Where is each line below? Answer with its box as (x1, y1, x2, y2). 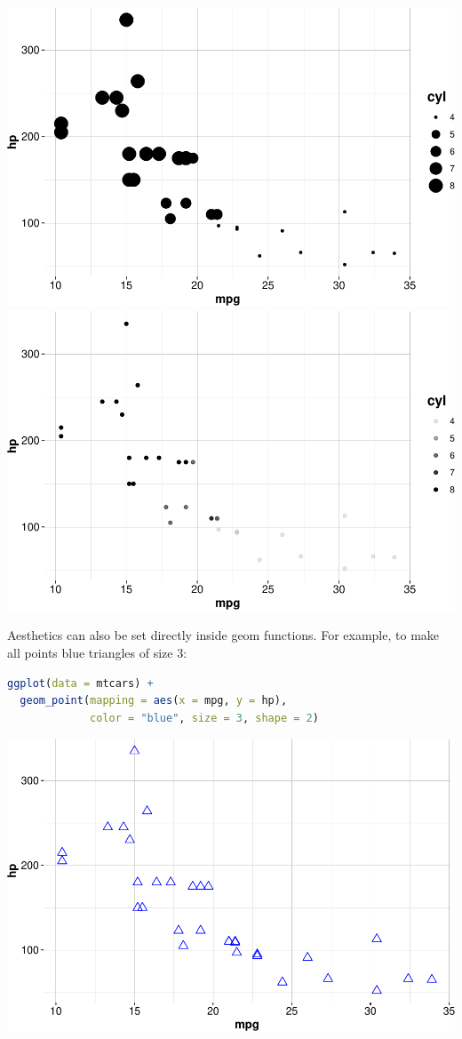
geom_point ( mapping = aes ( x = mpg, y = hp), (20, 694, 288, 707)
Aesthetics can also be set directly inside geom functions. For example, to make (7, 626, 440, 644)
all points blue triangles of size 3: (7, 643, 187, 661)
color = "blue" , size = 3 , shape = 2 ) (90, 711, 319, 724)
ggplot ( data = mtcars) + (7, 676, 154, 690)
